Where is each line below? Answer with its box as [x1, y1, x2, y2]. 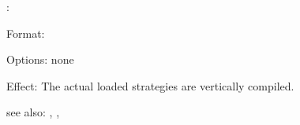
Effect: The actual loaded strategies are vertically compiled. [6, 77, 294, 94]
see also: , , [6, 104, 60, 120]
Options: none [6, 51, 74, 68]
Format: [6, 24, 45, 41]
